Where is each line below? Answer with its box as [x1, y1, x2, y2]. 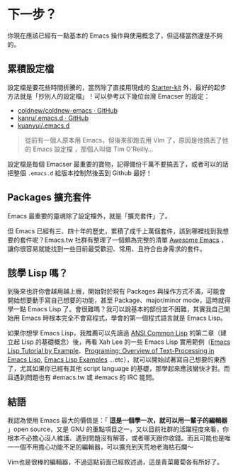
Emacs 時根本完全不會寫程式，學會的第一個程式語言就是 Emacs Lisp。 [21, 313, 227, 323]
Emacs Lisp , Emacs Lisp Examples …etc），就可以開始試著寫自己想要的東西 [7, 355, 227, 364]
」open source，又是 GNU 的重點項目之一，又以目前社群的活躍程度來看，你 [7, 425, 229, 433]
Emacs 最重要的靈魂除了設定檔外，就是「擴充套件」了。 [7, 211, 171, 220]
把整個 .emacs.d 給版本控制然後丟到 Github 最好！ [7, 168, 152, 177]
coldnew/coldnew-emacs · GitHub [17, 106, 118, 114]
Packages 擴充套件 [7, 191, 91, 204]
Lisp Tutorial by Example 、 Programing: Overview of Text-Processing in [7, 347, 215, 355]
